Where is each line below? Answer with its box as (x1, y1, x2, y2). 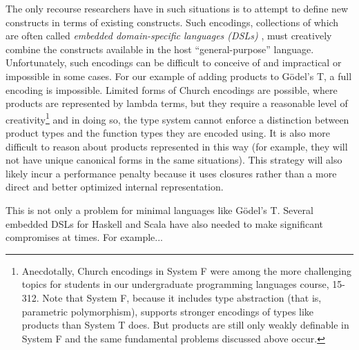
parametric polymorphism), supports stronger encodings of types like (21, 304, 314, 318)
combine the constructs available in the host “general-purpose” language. (6, 41, 314, 56)
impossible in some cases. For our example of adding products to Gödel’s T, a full (6, 68, 352, 83)
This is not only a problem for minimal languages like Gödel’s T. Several (6, 202, 313, 217)
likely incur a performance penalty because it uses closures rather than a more (6, 166, 337, 180)
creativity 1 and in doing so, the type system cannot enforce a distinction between (6, 110, 349, 126)
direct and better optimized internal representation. (6, 179, 224, 194)
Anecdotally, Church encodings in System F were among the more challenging (21, 263, 352, 278)
